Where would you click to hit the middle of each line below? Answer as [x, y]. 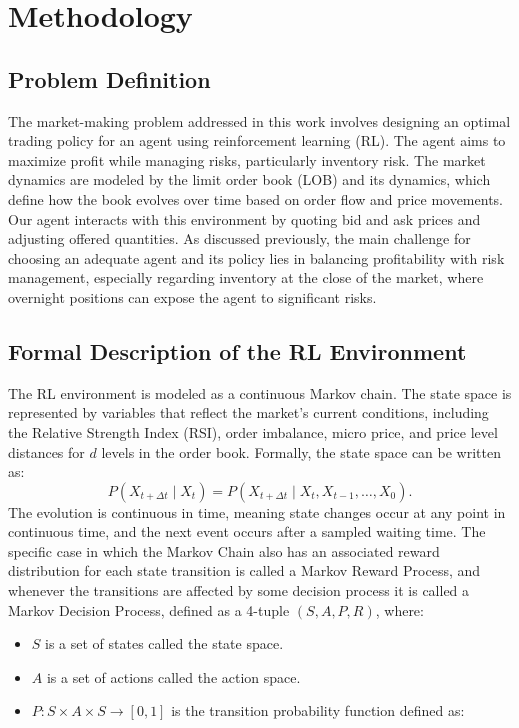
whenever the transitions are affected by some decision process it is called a [239, 590]
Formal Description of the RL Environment [237, 350]
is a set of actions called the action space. [173, 676]
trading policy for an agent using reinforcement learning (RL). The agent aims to [257, 140]
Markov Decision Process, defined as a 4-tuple [149, 609]
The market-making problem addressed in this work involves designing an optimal [259, 120]
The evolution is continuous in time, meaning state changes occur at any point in [257, 511]
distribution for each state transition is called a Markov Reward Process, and [244, 570]
